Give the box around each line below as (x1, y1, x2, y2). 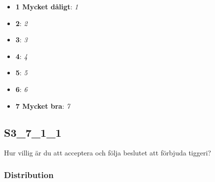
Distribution (4, 168, 54, 181)
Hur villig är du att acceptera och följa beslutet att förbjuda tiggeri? (4, 148, 211, 158)
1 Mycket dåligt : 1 (15, 1, 78, 11)
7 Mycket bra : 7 (15, 100, 70, 111)
